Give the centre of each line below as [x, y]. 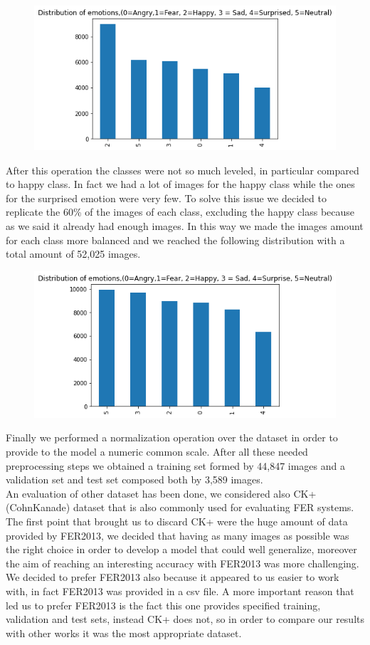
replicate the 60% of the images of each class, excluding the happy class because [180, 212]
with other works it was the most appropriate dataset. [124, 633]
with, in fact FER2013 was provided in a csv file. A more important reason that [180, 591]
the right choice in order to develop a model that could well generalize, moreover [181, 549]
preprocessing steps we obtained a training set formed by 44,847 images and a [175, 465]
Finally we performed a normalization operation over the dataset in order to [172, 437]
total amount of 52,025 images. [73, 254]
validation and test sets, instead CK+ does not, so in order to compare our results [185, 619]
